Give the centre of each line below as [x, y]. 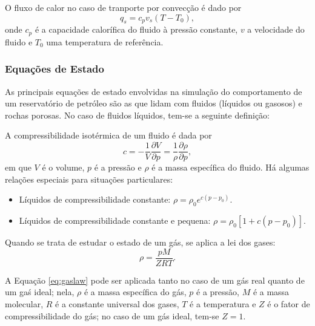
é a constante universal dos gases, [117, 303]
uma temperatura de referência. [105, 41]
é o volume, [63, 167]
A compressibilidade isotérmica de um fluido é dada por [108, 135]
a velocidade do [276, 29]
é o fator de [289, 303]
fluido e [19, 41]
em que [18, 167]
